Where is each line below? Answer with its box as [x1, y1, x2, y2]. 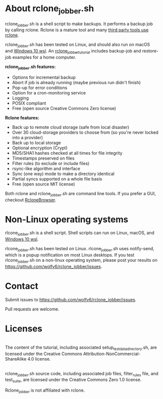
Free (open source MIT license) [12, 181, 75, 187]
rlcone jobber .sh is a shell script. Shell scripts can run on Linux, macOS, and [5, 230, 155, 237]
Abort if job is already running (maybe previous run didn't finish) [12, 79, 141, 85]
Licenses [5, 323, 43, 334]
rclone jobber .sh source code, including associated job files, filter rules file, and [5, 370, 159, 378]
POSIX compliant [12, 100, 46, 106]
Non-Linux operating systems [5, 214, 128, 225]
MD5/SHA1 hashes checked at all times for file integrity [12, 150, 123, 156]
